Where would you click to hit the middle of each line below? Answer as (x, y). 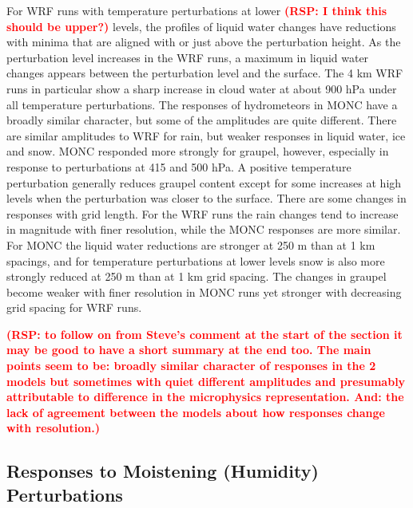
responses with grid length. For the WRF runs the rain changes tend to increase (203, 213)
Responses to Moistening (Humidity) (163, 471)
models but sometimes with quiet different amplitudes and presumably (206, 381)
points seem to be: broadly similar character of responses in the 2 (191, 366)
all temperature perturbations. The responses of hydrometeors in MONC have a (202, 104)
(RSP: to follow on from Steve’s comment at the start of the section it (205, 334)
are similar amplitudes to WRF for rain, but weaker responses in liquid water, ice (206, 135)
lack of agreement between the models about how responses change (196, 412)
